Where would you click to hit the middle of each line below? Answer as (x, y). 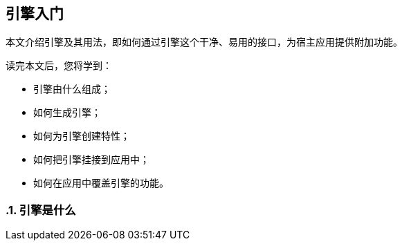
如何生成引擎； (67, 113)
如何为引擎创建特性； (82, 136)
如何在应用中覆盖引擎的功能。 (101, 183)
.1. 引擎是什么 (41, 210)
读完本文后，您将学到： (59, 66)
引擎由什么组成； (72, 89)
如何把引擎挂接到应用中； (91, 160)
